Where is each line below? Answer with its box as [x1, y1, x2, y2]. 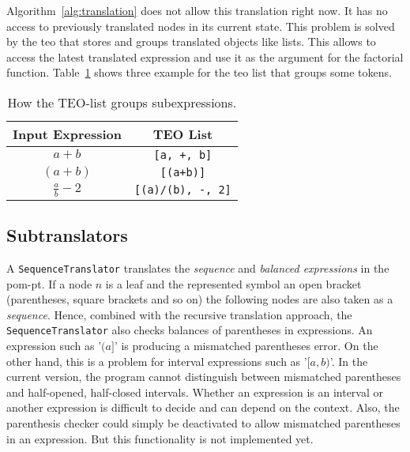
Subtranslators [6, 223, 128, 247]
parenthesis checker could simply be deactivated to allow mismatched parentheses [6, 415, 401, 431]
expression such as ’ [6, 337, 102, 354]
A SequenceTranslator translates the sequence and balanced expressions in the [6, 259, 389, 276]
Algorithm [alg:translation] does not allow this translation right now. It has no [6, 2, 388, 18]
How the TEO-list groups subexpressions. [7, 92, 237, 111]
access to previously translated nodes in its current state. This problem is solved [6, 17, 395, 34]
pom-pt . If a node [6, 275, 92, 292]
